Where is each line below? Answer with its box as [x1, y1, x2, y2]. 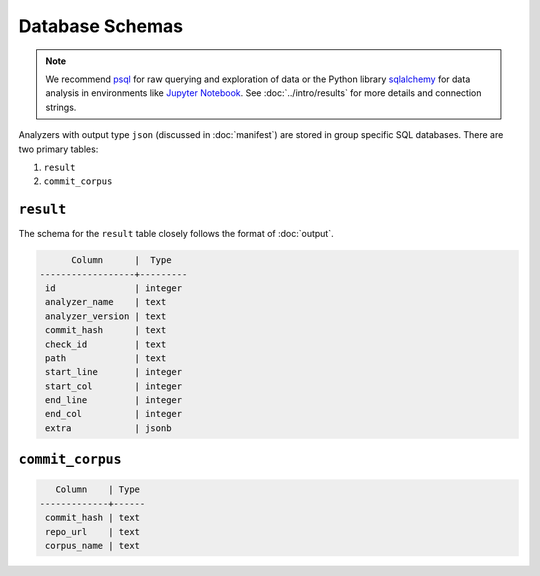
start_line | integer [45, 366, 183, 378]
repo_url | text [45, 526, 140, 537]
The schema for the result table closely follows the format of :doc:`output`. [18, 228, 334, 240]
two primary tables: [18, 143, 99, 155]
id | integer [45, 282, 183, 294]
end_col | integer [45, 408, 183, 420]
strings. [45, 101, 77, 113]
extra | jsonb [45, 422, 172, 434]
